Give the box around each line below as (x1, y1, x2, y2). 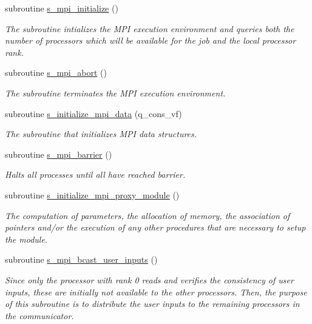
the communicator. (5, 309, 74, 322)
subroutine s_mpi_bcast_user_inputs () (5, 253, 158, 266)
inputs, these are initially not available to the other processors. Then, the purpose (5, 285, 307, 298)
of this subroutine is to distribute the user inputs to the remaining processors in (5, 297, 300, 310)
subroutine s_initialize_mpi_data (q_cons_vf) (5, 107, 182, 120)
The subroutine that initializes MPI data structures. (5, 127, 197, 140)
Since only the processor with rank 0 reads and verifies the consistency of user (5, 273, 294, 286)
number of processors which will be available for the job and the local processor (5, 34, 296, 47)
